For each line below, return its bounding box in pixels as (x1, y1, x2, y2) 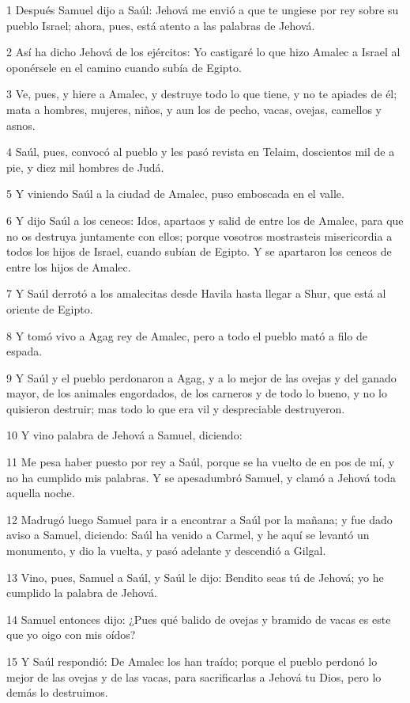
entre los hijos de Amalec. (6, 258, 131, 275)
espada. (6, 343, 43, 359)
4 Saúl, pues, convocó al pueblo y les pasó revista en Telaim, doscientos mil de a (6, 143, 395, 160)
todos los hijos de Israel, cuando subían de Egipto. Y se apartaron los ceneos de (6, 243, 392, 260)
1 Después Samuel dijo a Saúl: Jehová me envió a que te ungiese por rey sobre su (6, 2, 399, 17)
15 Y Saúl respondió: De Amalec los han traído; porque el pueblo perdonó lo (6, 653, 378, 669)
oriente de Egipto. (6, 300, 93, 317)
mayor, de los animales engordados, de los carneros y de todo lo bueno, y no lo (6, 385, 387, 401)
